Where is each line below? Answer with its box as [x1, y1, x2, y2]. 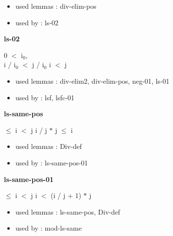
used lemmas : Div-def [15, 141, 82, 151]
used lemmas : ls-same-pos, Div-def [15, 206, 120, 217]
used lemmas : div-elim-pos [15, 1, 96, 11]
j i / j [31, 125, 47, 135]
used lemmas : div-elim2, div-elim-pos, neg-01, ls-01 [15, 75, 170, 86]
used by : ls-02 [15, 17, 58, 27]
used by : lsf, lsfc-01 [15, 92, 75, 102]
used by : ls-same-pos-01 [15, 157, 88, 167]
